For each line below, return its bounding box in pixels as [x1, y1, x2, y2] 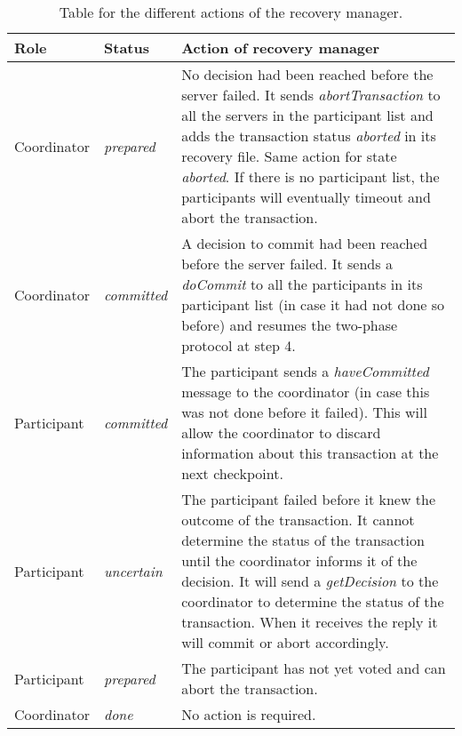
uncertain [104, 560, 163, 581]
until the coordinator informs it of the [181, 550, 418, 571]
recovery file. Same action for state [181, 146, 397, 166]
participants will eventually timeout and [181, 187, 431, 207]
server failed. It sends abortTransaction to [181, 84, 441, 105]
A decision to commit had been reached [181, 233, 428, 253]
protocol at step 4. [181, 335, 296, 356]
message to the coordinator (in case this [181, 381, 430, 402]
